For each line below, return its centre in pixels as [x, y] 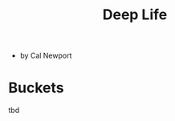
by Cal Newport [46, 56]
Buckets [36, 88]
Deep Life [135, 15]
